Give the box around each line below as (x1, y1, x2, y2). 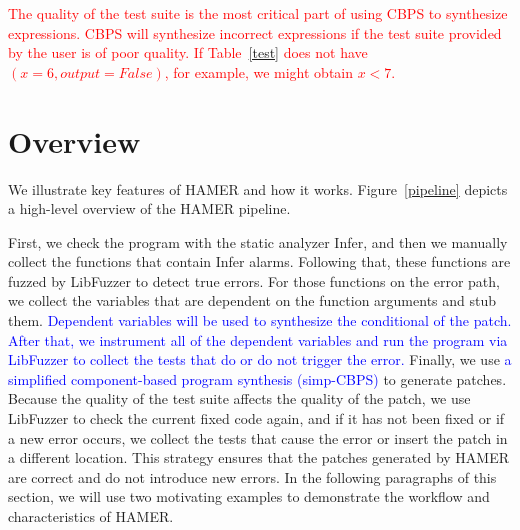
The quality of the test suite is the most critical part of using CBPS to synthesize (8, 3, 508, 23)
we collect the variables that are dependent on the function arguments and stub (8, 290, 497, 311)
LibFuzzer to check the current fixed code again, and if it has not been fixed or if (8, 408, 505, 429)
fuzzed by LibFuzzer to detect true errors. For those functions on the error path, (8, 270, 500, 291)
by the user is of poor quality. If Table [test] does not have (8, 42, 368, 63)
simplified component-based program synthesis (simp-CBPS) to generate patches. (8, 368, 507, 389)
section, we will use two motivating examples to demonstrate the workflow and (8, 486, 490, 507)
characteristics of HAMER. (8, 506, 174, 526)
